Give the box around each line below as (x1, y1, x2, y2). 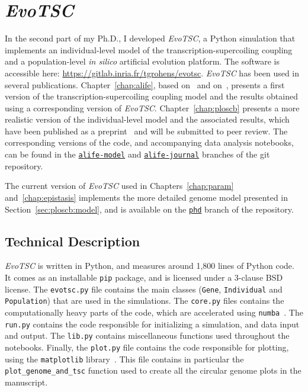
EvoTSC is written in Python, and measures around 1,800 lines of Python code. (5, 259, 294, 272)
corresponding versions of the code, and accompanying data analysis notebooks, (5, 136, 294, 149)
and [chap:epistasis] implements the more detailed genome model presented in (5, 191, 288, 203)
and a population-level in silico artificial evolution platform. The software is (5, 55, 280, 68)
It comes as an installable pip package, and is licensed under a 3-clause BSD (5, 271, 283, 283)
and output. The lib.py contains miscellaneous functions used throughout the (5, 329, 290, 342)
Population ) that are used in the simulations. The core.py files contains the (5, 294, 284, 307)
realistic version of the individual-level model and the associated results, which (5, 113, 290, 126)
